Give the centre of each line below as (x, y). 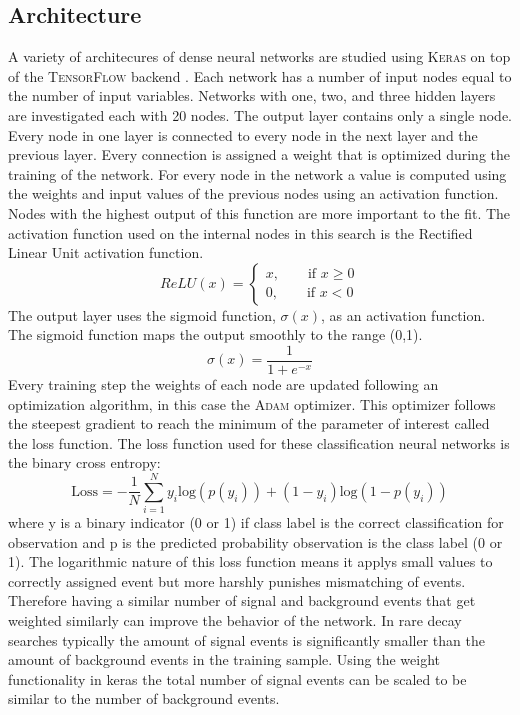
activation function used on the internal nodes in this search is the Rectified (240, 232)
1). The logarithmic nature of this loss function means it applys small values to (250, 561)
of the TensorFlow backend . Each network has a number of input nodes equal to (260, 75)
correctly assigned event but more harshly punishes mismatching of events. (237, 580)
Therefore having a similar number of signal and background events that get (242, 600)
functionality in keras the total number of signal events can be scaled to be (237, 678)
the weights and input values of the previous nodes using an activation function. (253, 193)
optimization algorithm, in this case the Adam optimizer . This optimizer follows (252, 403)
